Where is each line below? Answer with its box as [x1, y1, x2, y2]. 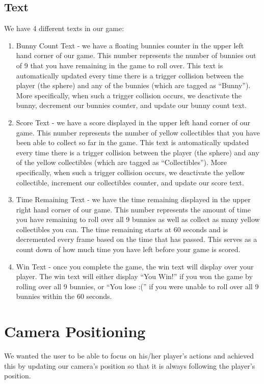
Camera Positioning [4, 321, 146, 342]
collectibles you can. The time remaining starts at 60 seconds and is [16, 224, 228, 234]
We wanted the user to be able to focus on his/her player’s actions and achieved [4, 350, 254, 361]
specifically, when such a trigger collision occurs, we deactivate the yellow [16, 167, 245, 177]
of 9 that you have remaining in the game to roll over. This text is [16, 60, 223, 70]
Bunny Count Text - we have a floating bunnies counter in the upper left [16, 40, 244, 50]
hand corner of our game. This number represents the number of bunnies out [16, 50, 256, 61]
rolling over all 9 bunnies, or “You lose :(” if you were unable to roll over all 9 [16, 281, 259, 291]
